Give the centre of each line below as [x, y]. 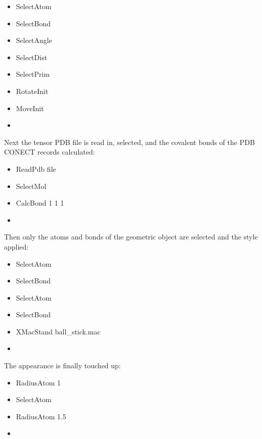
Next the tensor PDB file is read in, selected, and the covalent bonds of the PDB [129, 142]
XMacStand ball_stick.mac [58, 331]
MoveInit [30, 108]
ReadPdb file [36, 168]
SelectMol [31, 186]
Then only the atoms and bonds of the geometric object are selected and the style [131, 237]
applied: [16, 246]
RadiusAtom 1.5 [41, 416]
